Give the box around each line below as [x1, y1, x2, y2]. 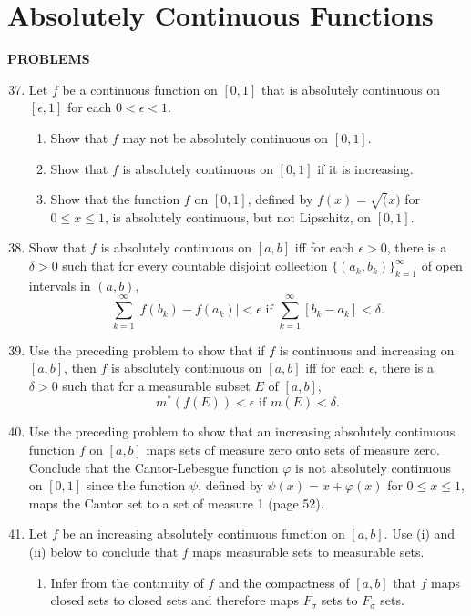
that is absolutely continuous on [261, 79, 440, 98]
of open [421, 256, 463, 275]
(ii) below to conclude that [28, 541, 179, 560]
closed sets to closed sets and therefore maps [50, 590, 299, 610]
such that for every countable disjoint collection [62, 256, 328, 275]
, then [64, 358, 97, 377]
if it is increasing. [317, 159, 414, 178]
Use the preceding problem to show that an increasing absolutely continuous [28, 422, 456, 441]
